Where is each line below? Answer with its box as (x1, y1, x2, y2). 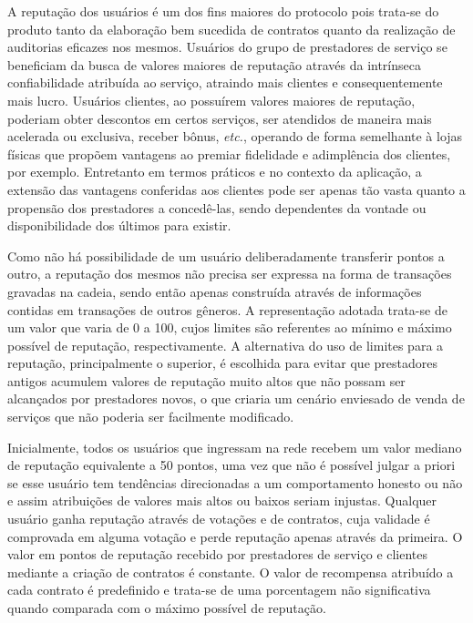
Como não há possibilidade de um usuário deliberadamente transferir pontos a (7, 246, 445, 265)
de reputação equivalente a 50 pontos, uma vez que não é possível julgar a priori (7, 455, 456, 475)
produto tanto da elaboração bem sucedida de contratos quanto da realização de (7, 19, 456, 38)
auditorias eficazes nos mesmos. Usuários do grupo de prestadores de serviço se (7, 37, 447, 56)
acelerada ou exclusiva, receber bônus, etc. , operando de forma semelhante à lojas (7, 127, 463, 146)
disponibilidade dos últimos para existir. (7, 216, 231, 235)
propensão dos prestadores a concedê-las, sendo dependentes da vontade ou (7, 198, 427, 217)
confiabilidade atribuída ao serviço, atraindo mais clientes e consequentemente (7, 73, 443, 92)
